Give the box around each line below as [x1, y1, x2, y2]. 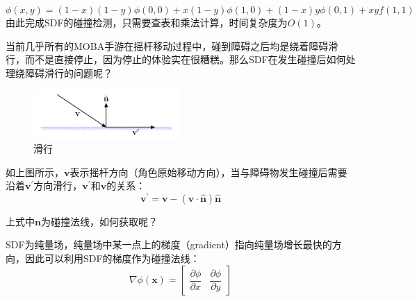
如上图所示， [6, 164, 64, 179]
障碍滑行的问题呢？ [24, 65, 113, 80]
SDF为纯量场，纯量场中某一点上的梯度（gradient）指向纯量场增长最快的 [6, 237, 332, 252]
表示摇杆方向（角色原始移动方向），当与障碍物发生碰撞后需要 [69, 164, 347, 179]
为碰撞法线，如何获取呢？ [40, 214, 158, 228]
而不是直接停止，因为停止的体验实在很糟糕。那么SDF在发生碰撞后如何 [24, 52, 346, 67]
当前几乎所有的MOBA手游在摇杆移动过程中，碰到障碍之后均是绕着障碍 [6, 38, 329, 53]
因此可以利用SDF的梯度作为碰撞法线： [24, 251, 200, 266]
